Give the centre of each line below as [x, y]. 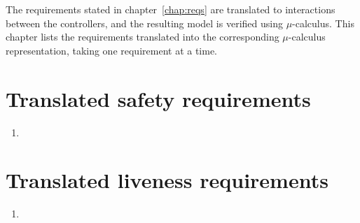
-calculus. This [323, 23]
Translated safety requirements [158, 98]
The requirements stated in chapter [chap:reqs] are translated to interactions [171, 9]
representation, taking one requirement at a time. [112, 50]
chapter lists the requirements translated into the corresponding [143, 37]
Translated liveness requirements [167, 180]
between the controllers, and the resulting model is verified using [144, 23]
